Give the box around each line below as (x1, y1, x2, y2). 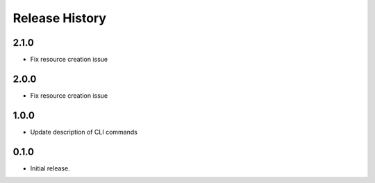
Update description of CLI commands (30, 128, 138, 136)
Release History (12, 10, 107, 26)
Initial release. (30, 164, 70, 173)
